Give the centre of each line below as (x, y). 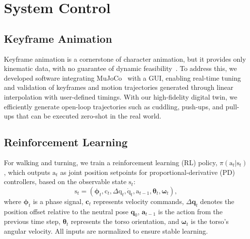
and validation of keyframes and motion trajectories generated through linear (119, 87)
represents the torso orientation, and (125, 221)
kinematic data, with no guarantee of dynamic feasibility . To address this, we (120, 68)
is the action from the (190, 211)
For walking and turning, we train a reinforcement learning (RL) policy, (111, 162)
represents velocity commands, (139, 201)
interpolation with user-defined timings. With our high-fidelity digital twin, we (121, 96)
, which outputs (27, 172)
